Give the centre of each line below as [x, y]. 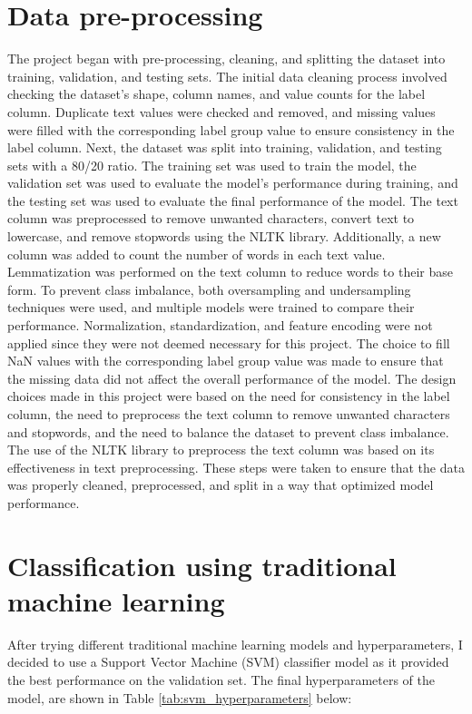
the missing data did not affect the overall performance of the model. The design [232, 378]
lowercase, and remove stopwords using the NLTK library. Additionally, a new [224, 236]
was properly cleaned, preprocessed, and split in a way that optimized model [221, 485]
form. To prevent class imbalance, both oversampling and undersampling [209, 289]
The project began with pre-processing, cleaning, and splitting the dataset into [226, 59]
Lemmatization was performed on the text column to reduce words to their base [230, 272]
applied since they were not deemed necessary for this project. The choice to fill [229, 342]
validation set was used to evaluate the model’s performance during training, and [233, 183]
